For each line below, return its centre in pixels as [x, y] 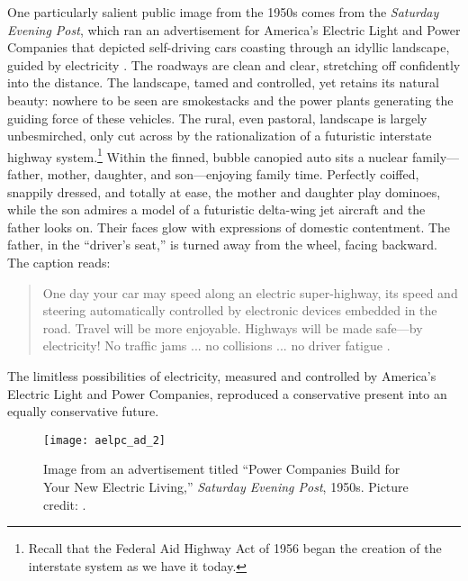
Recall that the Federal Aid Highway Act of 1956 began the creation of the [235, 548]
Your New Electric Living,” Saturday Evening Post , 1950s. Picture [226, 486]
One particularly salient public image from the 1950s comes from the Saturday [223, 12]
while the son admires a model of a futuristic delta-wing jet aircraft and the [216, 209]
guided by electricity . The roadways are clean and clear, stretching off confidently [234, 64]
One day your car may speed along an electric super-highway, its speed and [250, 292]
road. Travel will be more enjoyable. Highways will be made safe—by [233, 327]
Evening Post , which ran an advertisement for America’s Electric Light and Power [234, 29]
